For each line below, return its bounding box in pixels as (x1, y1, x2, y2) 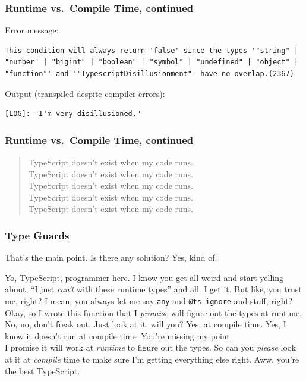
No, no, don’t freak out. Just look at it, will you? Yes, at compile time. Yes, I (5, 318, 286, 330)
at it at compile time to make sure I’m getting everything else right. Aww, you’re (5, 353, 299, 365)
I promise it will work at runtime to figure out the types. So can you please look (5, 341, 296, 354)
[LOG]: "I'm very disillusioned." (5, 110, 141, 118)
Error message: (5, 24, 59, 36)
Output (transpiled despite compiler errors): (5, 87, 165, 99)
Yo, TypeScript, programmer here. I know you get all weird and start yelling (5, 271, 283, 283)
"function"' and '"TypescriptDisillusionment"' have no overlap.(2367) (5, 70, 294, 78)
